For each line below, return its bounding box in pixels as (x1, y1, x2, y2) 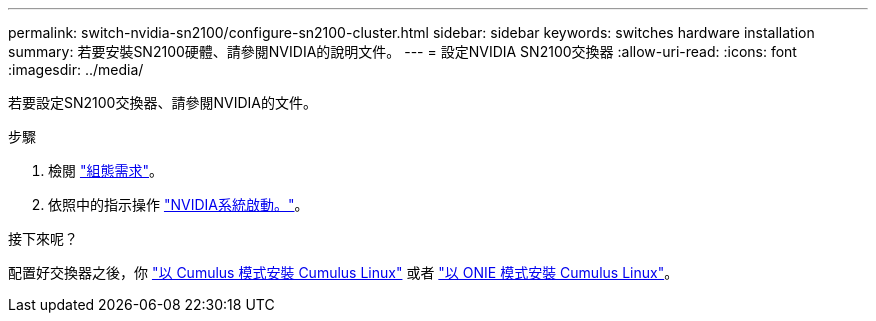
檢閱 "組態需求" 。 (48, 162, 163, 179)
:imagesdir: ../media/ (8, 61, 144, 78)
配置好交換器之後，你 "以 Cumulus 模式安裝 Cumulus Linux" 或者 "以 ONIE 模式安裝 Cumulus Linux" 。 (8, 264, 679, 281)
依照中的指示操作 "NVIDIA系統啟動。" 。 (48, 196, 309, 213)
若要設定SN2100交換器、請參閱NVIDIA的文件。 (8, 94, 317, 111)
